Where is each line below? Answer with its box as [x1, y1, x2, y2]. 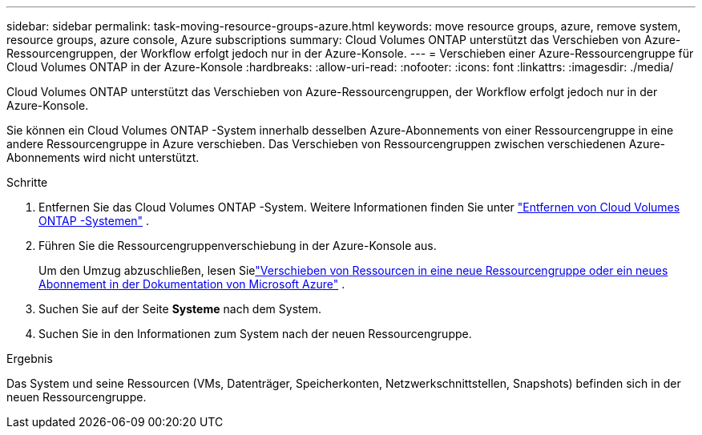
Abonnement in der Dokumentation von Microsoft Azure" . [38, 277, 345, 291]
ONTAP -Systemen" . [38, 214, 150, 228]
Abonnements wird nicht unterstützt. [6, 151, 200, 164]
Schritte [6, 175, 48, 189]
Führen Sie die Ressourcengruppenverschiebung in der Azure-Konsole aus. [38, 239, 437, 252]
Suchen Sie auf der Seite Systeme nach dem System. [38, 302, 321, 316]
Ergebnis [6, 352, 53, 365]
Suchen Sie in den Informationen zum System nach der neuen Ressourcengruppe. [38, 327, 472, 340]
